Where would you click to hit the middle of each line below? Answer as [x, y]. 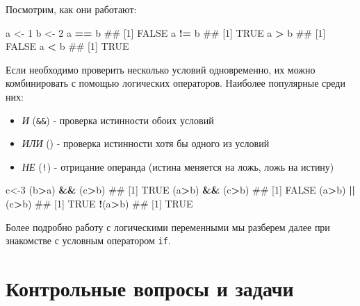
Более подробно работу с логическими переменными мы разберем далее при [168, 227]
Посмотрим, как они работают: [71, 9]
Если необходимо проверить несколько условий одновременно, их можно [161, 69]
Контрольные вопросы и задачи [150, 288]
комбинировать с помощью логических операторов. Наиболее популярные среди [175, 83]
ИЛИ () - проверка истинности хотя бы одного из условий [146, 143]
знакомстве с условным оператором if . [88, 240]
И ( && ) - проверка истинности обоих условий [118, 120]
